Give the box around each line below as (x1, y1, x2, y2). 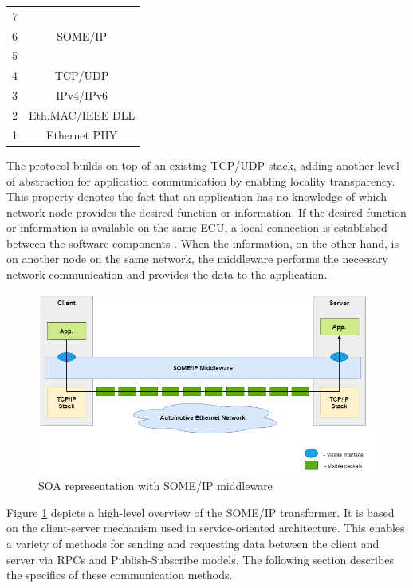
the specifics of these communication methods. (6, 566, 233, 583)
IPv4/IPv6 (56, 87, 108, 104)
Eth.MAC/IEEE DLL (29, 106, 136, 123)
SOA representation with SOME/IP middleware (38, 477, 273, 494)
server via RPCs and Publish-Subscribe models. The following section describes (6, 551, 394, 567)
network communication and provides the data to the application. (6, 266, 328, 283)
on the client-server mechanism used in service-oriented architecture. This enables (6, 519, 405, 536)
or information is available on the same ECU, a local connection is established (6, 219, 387, 236)
